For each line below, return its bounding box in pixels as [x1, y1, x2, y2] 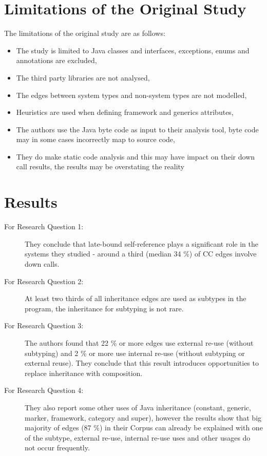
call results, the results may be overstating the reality [16, 161, 184, 172]
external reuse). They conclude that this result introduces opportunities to [25, 358, 259, 368]
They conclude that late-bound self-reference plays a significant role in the [25, 238, 258, 249]
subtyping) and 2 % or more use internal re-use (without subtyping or [25, 347, 245, 358]
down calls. [25, 258, 60, 269]
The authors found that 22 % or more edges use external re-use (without [25, 337, 254, 348]
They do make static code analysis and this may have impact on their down [16, 151, 255, 162]
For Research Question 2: [4, 275, 84, 286]
